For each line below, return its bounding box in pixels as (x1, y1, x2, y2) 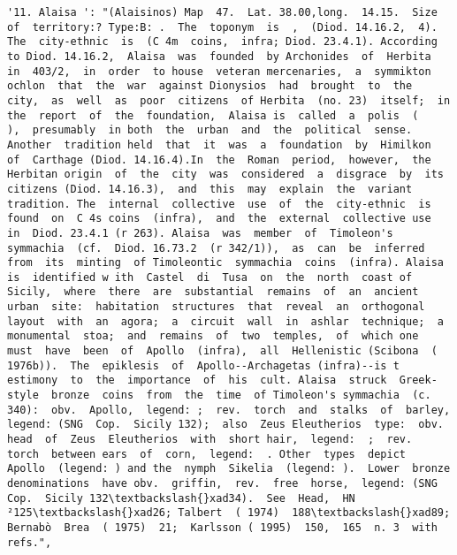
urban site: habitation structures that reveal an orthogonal (7, 300, 425, 314)
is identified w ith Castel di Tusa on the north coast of (7, 270, 413, 284)
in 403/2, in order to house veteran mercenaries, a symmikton (7, 65, 431, 78)
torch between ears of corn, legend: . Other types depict (7, 447, 407, 460)
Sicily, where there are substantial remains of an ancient (7, 285, 419, 299)
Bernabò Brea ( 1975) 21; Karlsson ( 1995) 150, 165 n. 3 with (7, 521, 438, 534)
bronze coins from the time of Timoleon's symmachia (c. (51, 389, 431, 402)
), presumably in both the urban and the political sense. (7, 124, 413, 137)
